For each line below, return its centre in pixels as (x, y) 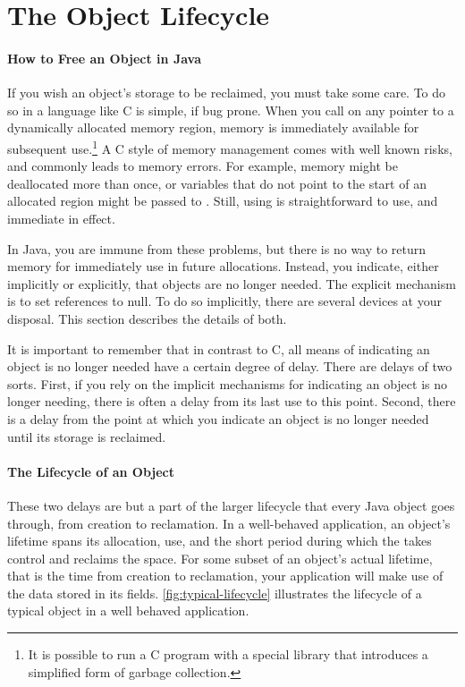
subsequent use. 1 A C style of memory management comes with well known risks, (230, 147)
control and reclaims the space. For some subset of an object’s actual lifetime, (220, 558)
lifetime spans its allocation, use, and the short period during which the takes (220, 541)
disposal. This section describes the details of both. (147, 318)
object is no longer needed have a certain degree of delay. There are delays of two (230, 366)
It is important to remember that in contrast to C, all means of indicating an (219, 348)
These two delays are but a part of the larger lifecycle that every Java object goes (231, 505)
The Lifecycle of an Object (91, 471)
